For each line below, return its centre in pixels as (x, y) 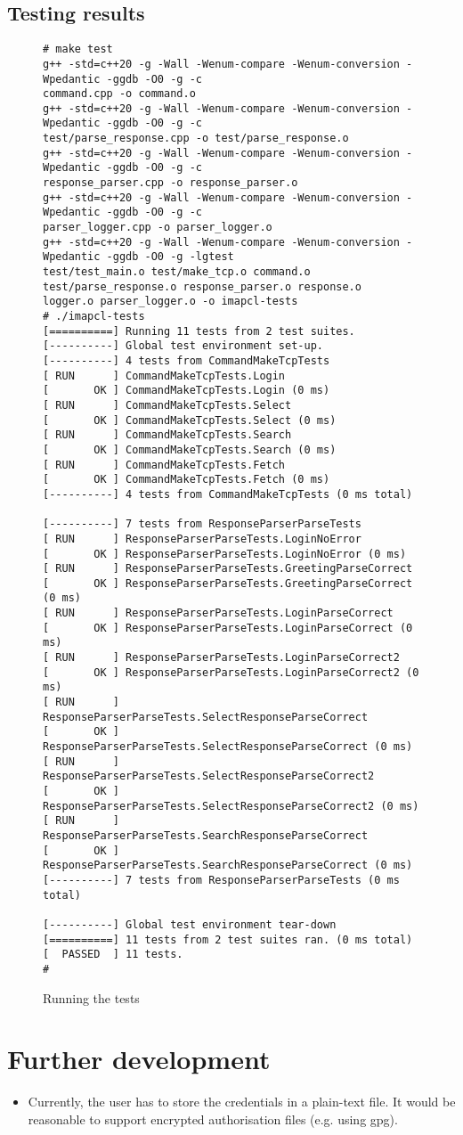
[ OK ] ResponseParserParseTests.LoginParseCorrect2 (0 (231, 672)
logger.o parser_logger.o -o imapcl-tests (171, 302)
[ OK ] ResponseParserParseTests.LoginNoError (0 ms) (225, 554)
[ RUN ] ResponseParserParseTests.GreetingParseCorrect (228, 569)
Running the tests (91, 997)
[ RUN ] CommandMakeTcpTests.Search (167, 435)
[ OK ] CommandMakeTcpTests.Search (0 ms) (190, 449)
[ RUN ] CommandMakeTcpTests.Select (167, 405)
